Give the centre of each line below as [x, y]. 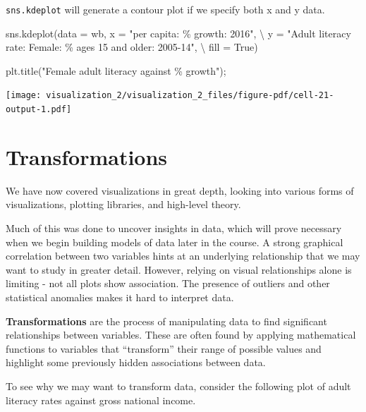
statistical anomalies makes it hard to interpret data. [120, 297]
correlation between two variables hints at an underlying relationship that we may [183, 256]
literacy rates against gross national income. [101, 400]
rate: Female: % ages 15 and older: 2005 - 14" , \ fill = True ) [132, 47]
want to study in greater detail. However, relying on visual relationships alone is [179, 269]
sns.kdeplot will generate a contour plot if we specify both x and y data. [165, 9]
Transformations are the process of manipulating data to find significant [166, 321]
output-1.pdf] [39, 110]
